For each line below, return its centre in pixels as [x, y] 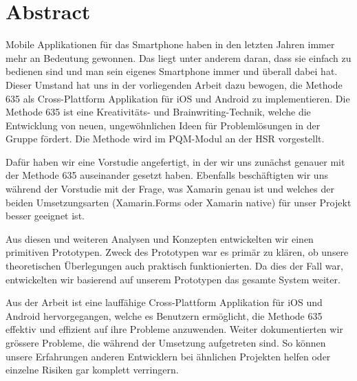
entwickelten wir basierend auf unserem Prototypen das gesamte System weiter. [173, 279]
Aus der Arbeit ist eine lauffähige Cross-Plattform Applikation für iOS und [164, 302]
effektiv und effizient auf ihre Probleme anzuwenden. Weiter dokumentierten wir [174, 329]
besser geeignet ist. [45, 216]
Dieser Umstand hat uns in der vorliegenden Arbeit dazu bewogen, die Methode [174, 84]
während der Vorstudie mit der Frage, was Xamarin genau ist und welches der [170, 189]
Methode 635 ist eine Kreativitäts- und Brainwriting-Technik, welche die [158, 112]
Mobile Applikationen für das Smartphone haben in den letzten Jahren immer [170, 44]
